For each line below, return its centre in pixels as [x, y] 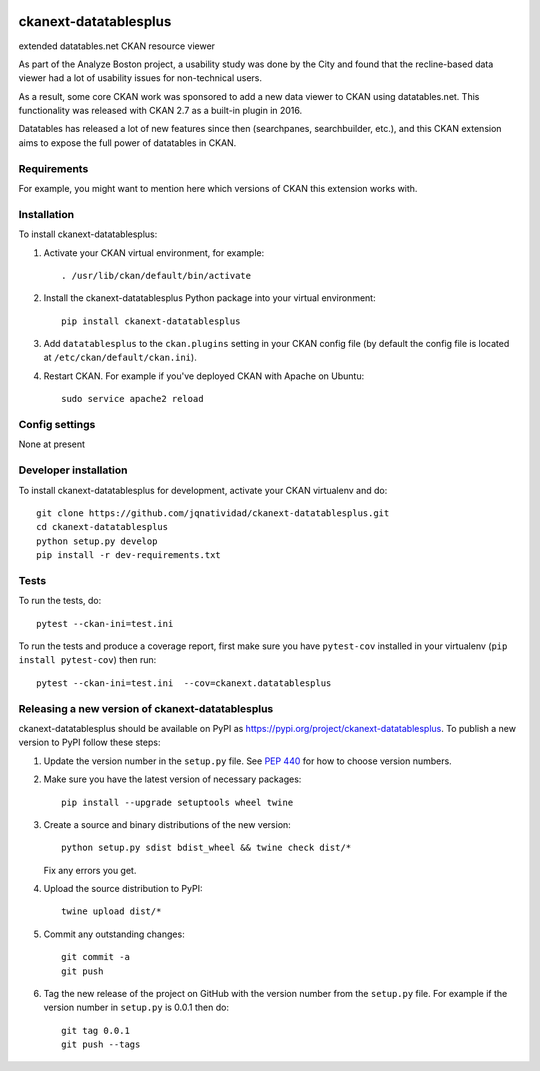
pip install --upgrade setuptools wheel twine [177, 802]
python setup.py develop [97, 541]
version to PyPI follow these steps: [89, 742]
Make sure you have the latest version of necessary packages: [172, 779]
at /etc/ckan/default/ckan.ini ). [120, 357]
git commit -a [95, 957]
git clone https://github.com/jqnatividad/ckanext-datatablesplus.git [213, 513]
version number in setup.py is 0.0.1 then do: [136, 1007]
